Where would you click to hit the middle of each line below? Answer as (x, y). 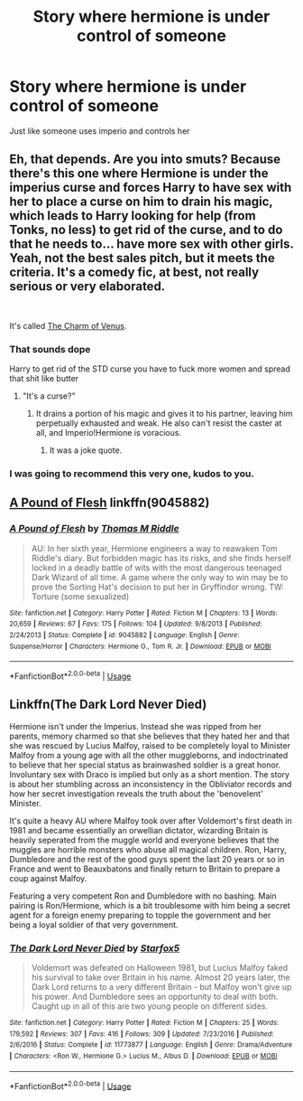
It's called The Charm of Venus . (68, 325)
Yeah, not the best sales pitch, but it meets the (142, 258)
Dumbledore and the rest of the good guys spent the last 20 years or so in (147, 859)
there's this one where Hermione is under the (139, 174)
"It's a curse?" (49, 396)
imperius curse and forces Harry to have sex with (151, 188)
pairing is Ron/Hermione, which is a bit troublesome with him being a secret (150, 905)
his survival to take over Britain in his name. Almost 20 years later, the (161, 977)
